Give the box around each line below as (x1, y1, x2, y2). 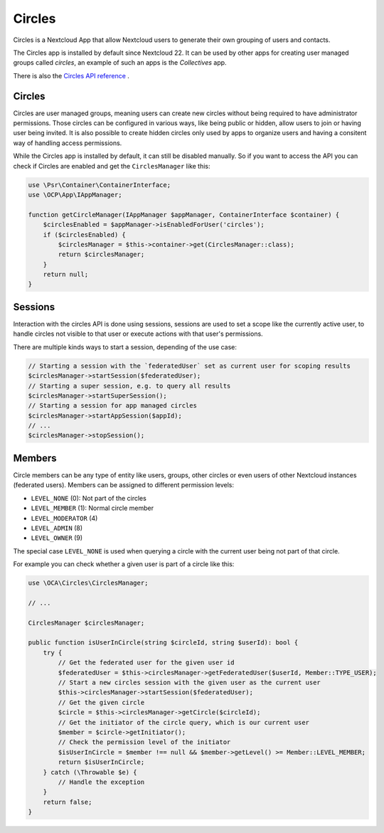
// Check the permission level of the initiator (58, 738, 231, 746)
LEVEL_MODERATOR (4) (31, 514, 98, 522)
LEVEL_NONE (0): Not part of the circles (31, 494, 147, 502)
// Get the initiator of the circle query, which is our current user (58, 718, 309, 726)
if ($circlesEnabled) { (43, 230, 126, 238)
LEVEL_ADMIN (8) (31, 524, 83, 532)
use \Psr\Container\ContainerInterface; (28, 181, 171, 189)
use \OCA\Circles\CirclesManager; (28, 579, 149, 587)
